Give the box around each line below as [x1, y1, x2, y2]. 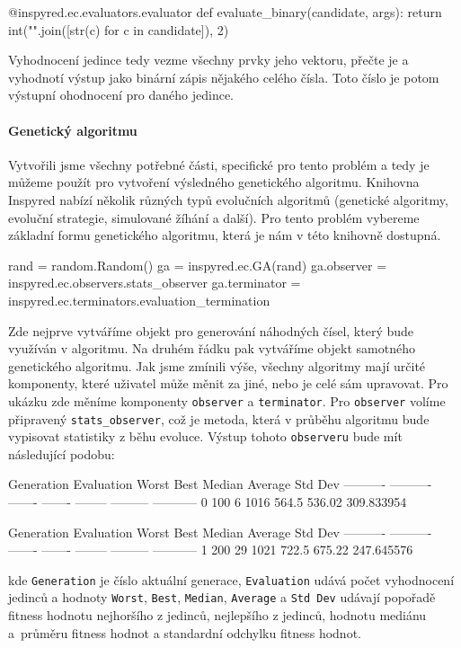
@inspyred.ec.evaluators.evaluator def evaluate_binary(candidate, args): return [8, 3, 442, 21]
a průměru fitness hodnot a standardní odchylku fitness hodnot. [8, 623, 361, 642]
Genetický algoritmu [8, 120, 137, 139]
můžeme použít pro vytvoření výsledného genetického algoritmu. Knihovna [8, 173, 420, 191]
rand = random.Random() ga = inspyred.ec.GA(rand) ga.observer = [8, 255, 387, 274]
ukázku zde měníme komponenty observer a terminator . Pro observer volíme [8, 391, 446, 410]
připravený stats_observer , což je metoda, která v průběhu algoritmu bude [8, 409, 430, 428]
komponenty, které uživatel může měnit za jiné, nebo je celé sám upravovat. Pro [8, 374, 448, 393]
